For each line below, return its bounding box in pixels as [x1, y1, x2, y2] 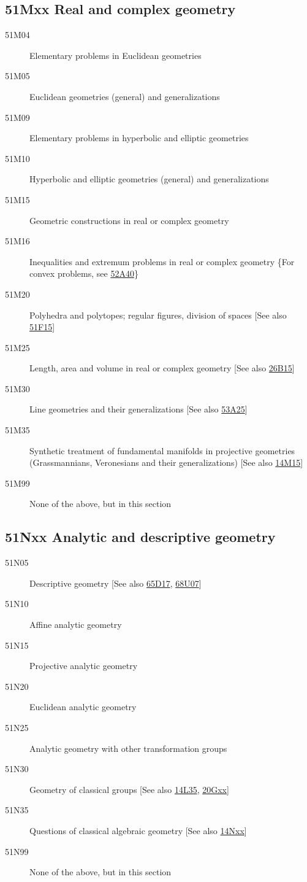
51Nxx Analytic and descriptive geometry [5, 527, 276, 546]
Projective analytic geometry [29, 659, 138, 672]
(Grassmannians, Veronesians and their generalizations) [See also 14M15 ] [29, 456, 303, 469]
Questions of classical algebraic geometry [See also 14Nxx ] [29, 824, 247, 837]
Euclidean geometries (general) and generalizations [29, 90, 220, 103]
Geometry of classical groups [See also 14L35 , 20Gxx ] [29, 783, 229, 795]
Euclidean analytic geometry [29, 700, 137, 713]
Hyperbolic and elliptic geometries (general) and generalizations [29, 172, 269, 185]
